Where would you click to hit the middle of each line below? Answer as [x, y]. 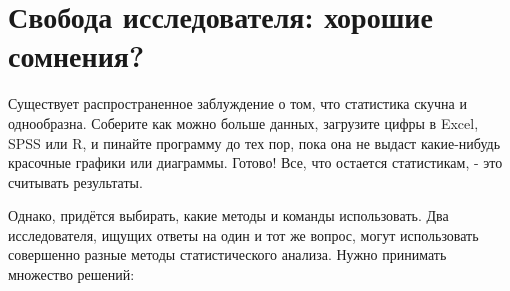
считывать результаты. [75, 181]
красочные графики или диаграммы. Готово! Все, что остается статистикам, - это [255, 162]
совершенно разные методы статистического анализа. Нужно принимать [227, 254]
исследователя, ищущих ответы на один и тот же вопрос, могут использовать [243, 234]
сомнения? [76, 55]
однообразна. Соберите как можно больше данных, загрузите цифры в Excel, [243, 122]
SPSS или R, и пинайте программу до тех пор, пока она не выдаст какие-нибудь [254, 142]
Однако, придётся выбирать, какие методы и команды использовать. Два [228, 215]
